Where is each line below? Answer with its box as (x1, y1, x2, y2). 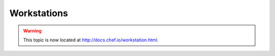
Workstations (9, 8, 68, 19)
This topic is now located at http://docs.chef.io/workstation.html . (23, 37, 159, 43)
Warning (23, 28, 42, 34)
